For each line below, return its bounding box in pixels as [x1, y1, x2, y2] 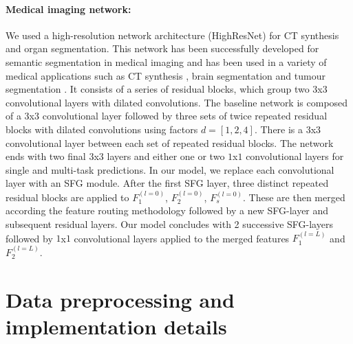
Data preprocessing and [6, 285, 235, 313]
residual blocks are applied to [6, 190, 129, 204]
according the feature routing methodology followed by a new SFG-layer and [6, 203, 329, 218]
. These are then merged [243, 190, 345, 204]
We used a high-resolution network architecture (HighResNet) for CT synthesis [6, 27, 339, 42]
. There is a [254, 122, 303, 136]
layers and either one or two [107, 149, 225, 163]
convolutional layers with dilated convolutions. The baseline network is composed [6, 95, 348, 109]
